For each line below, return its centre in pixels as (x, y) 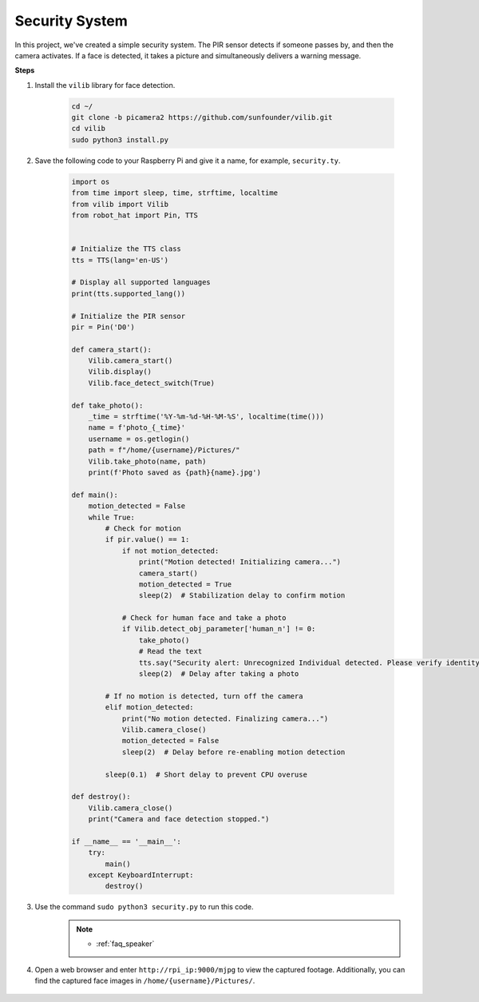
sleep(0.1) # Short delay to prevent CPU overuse (206, 774)
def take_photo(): (107, 405)
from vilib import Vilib (120, 204)
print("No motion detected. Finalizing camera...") (225, 718)
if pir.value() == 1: (147, 540)
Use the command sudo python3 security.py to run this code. (144, 907)
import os (91, 181)
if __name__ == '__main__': (126, 841)
